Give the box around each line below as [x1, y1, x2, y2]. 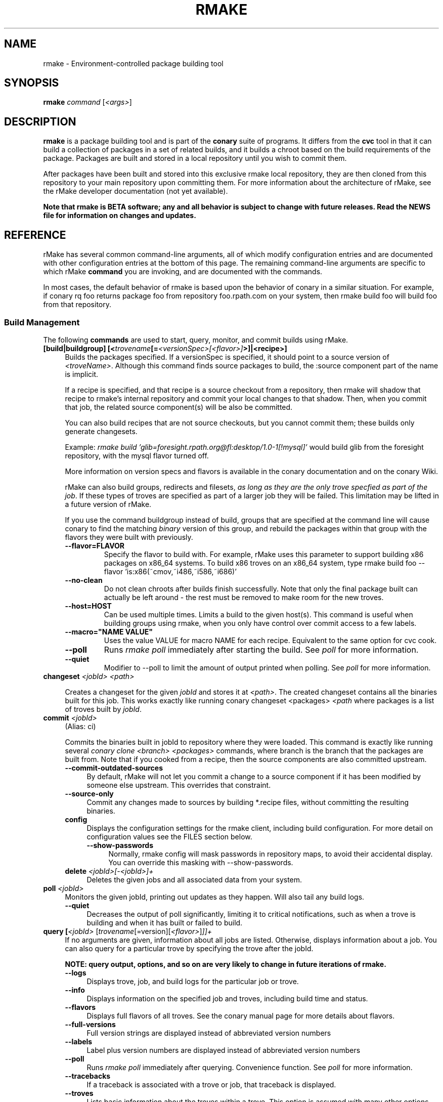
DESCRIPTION [4, 115, 76, 128]
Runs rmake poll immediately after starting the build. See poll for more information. [104, 644, 419, 655]
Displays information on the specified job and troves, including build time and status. [86, 994, 368, 1003]
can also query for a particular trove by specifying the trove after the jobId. [65, 944, 314, 953]
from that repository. [43, 300, 112, 309]
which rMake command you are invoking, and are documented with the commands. [43, 267, 323, 276]
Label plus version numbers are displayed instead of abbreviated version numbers [86, 1045, 361, 1054]
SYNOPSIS [4, 76, 59, 90]
